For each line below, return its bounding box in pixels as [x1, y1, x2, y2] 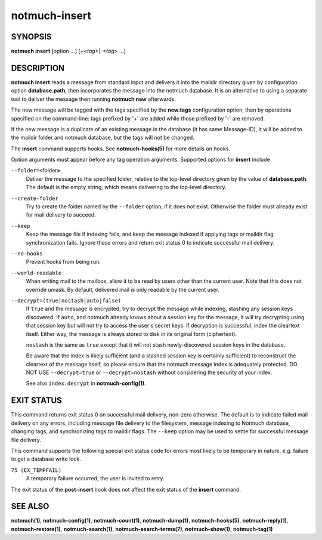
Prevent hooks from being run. [26, 258, 101, 266]
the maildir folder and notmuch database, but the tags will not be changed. [11, 134, 195, 141]
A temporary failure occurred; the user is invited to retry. [26, 475, 165, 482]
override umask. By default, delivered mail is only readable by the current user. [26, 286, 220, 293]
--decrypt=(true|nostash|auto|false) [11, 297, 122, 304]
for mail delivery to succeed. [26, 211, 97, 218]
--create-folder [11, 195, 59, 202]
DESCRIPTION [11, 63, 65, 73]
